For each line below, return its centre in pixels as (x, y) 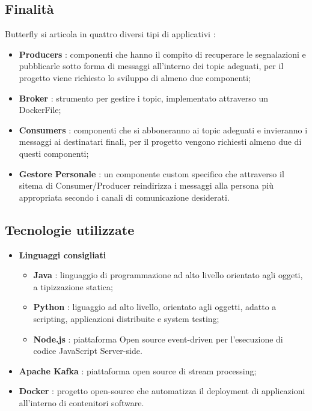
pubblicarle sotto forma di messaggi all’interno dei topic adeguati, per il (151, 66)
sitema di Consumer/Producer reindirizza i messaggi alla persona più (146, 185)
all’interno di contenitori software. (81, 402)
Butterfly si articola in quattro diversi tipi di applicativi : (110, 34)
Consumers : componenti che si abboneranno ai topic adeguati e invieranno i (163, 129)
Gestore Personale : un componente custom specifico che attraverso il (151, 173)
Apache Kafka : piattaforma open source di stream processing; (138, 370)
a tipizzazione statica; (73, 286)
